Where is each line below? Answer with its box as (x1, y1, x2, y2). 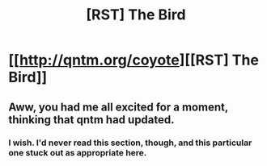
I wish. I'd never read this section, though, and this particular (8, 137, 252, 148)
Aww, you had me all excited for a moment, (8, 100, 229, 114)
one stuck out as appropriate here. (8, 147, 147, 158)
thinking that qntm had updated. (8, 113, 176, 127)
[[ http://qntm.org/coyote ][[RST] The (8, 51, 259, 69)
